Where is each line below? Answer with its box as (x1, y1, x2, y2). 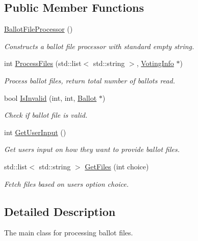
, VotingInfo (136, 58, 174, 69)
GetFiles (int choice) (85, 161, 149, 171)
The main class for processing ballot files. (4, 227, 133, 238)
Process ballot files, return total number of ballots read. (4, 75, 175, 85)
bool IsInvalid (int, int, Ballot (4, 92, 97, 103)
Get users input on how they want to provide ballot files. (4, 144, 180, 155)
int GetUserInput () (4, 126, 66, 137)
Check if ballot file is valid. (4, 109, 88, 120)
